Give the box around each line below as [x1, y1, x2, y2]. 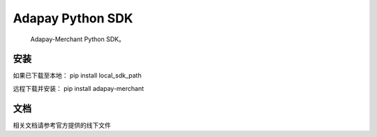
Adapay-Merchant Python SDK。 [30, 35, 125, 43]
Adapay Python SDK [13, 10, 133, 26]
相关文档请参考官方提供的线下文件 [13, 121, 111, 129]
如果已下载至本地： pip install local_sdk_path [13, 71, 142, 80]
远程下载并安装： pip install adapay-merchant [13, 84, 145, 92]
